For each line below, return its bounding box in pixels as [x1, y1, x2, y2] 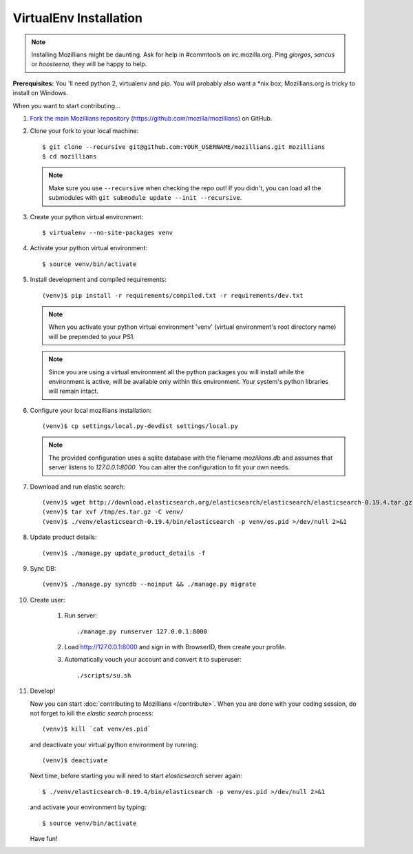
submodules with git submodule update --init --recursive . [48, 194, 242, 202]
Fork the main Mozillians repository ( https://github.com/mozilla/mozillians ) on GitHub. [30, 114, 273, 122]
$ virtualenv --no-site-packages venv [42, 229, 173, 237]
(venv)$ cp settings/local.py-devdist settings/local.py [42, 423, 239, 430]
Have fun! [30, 835, 58, 843]
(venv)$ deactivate [42, 757, 108, 764]
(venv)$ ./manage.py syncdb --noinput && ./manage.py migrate [42, 580, 257, 589]
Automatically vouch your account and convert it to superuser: [64, 655, 242, 664]
